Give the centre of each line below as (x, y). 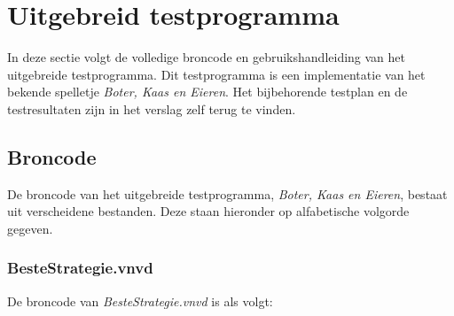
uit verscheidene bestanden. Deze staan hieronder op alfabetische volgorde (208, 211)
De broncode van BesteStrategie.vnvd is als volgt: (140, 301)
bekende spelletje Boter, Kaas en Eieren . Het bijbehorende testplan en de (207, 92)
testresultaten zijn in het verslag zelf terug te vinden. (152, 108)
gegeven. (30, 228)
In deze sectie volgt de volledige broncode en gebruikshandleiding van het (207, 57)
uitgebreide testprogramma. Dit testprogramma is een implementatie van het (216, 74)
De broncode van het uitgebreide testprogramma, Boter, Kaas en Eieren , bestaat (227, 193)
